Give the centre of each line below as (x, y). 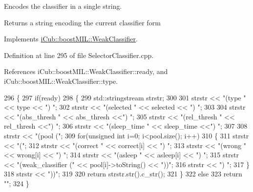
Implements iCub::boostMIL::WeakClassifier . (71, 39)
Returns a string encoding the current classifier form (82, 22)
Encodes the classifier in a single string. (63, 6)
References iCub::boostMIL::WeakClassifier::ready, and (86, 71)
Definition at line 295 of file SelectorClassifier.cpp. (79, 55)
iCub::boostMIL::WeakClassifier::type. (61, 81)
